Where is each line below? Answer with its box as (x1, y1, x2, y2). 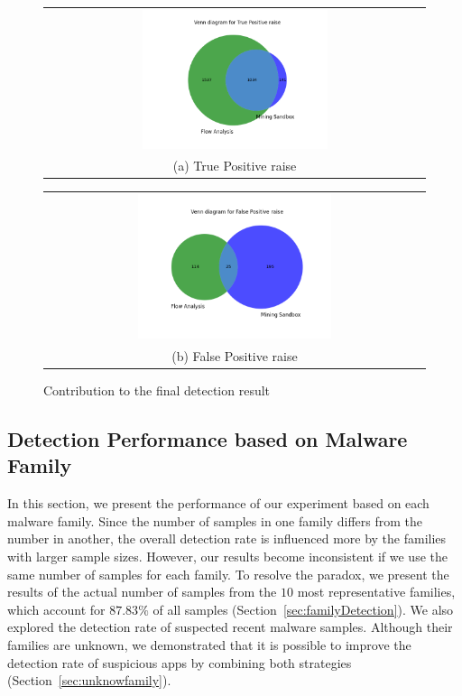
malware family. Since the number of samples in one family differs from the (7, 511, 423, 530)
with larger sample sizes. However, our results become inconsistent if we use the (7, 546, 448, 565)
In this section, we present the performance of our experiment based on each (7, 494, 430, 513)
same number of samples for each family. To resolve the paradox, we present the (7, 564, 449, 583)
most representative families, (297, 582, 456, 601)
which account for (7, 599, 106, 618)
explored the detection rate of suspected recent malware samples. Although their (7, 617, 453, 636)
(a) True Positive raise (172, 156, 297, 175)
